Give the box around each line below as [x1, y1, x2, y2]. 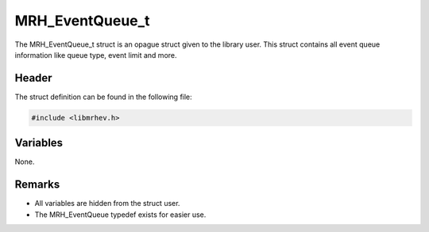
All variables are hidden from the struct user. [34, 199, 180, 208]
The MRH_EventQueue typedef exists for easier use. [34, 210, 207, 219]
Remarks [14, 178, 60, 192]
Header [14, 71, 52, 85]
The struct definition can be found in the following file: [14, 92, 192, 101]
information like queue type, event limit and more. [14, 50, 178, 59]
